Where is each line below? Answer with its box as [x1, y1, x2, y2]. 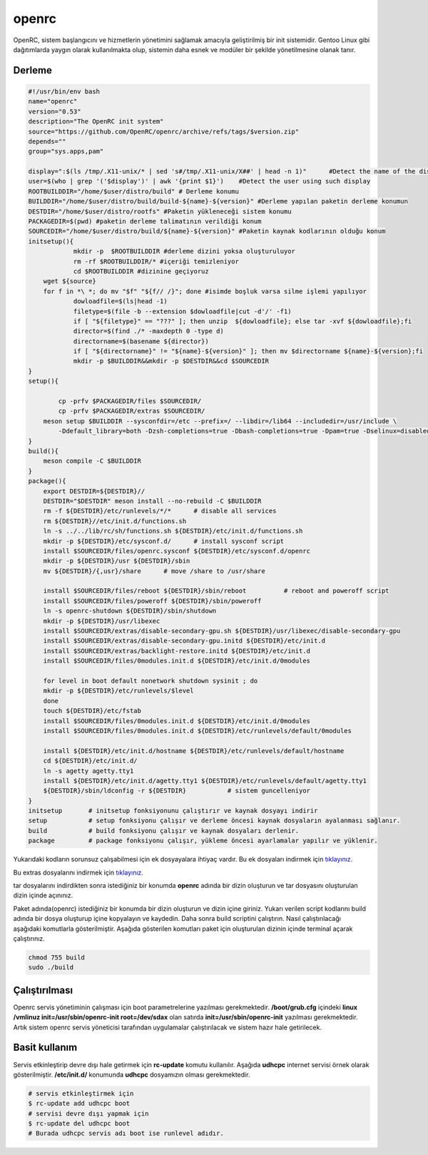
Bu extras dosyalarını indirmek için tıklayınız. [13, 868, 144, 877]
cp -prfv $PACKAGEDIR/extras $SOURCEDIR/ [58, 407, 205, 415]
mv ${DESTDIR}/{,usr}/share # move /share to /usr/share [43, 567, 265, 575]
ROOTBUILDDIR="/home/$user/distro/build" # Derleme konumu [28, 187, 239, 196]
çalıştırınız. [13, 934, 46, 942]
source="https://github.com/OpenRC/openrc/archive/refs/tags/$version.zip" [28, 127, 300, 136]
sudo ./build [28, 964, 74, 972]
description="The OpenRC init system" [28, 118, 164, 126]
